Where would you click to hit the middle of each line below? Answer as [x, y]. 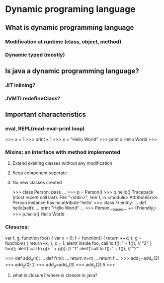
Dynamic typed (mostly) [35, 55]
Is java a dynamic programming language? [72, 71]
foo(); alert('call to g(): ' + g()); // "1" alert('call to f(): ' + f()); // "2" [72, 248]
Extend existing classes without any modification [62, 163]
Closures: [17, 227]
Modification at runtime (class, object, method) [63, 42]
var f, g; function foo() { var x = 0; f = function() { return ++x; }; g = [73, 238]
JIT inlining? [20, 85]
